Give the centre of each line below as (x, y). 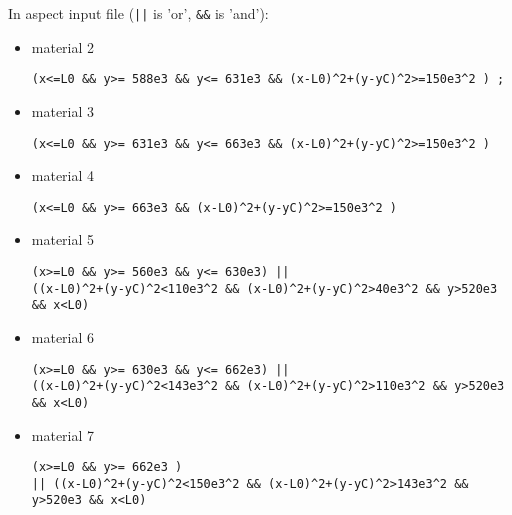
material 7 (63, 434)
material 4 (63, 175)
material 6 (63, 336)
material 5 (63, 239)
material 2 (63, 46)
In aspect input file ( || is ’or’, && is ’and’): (138, 13)
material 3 (63, 110)
